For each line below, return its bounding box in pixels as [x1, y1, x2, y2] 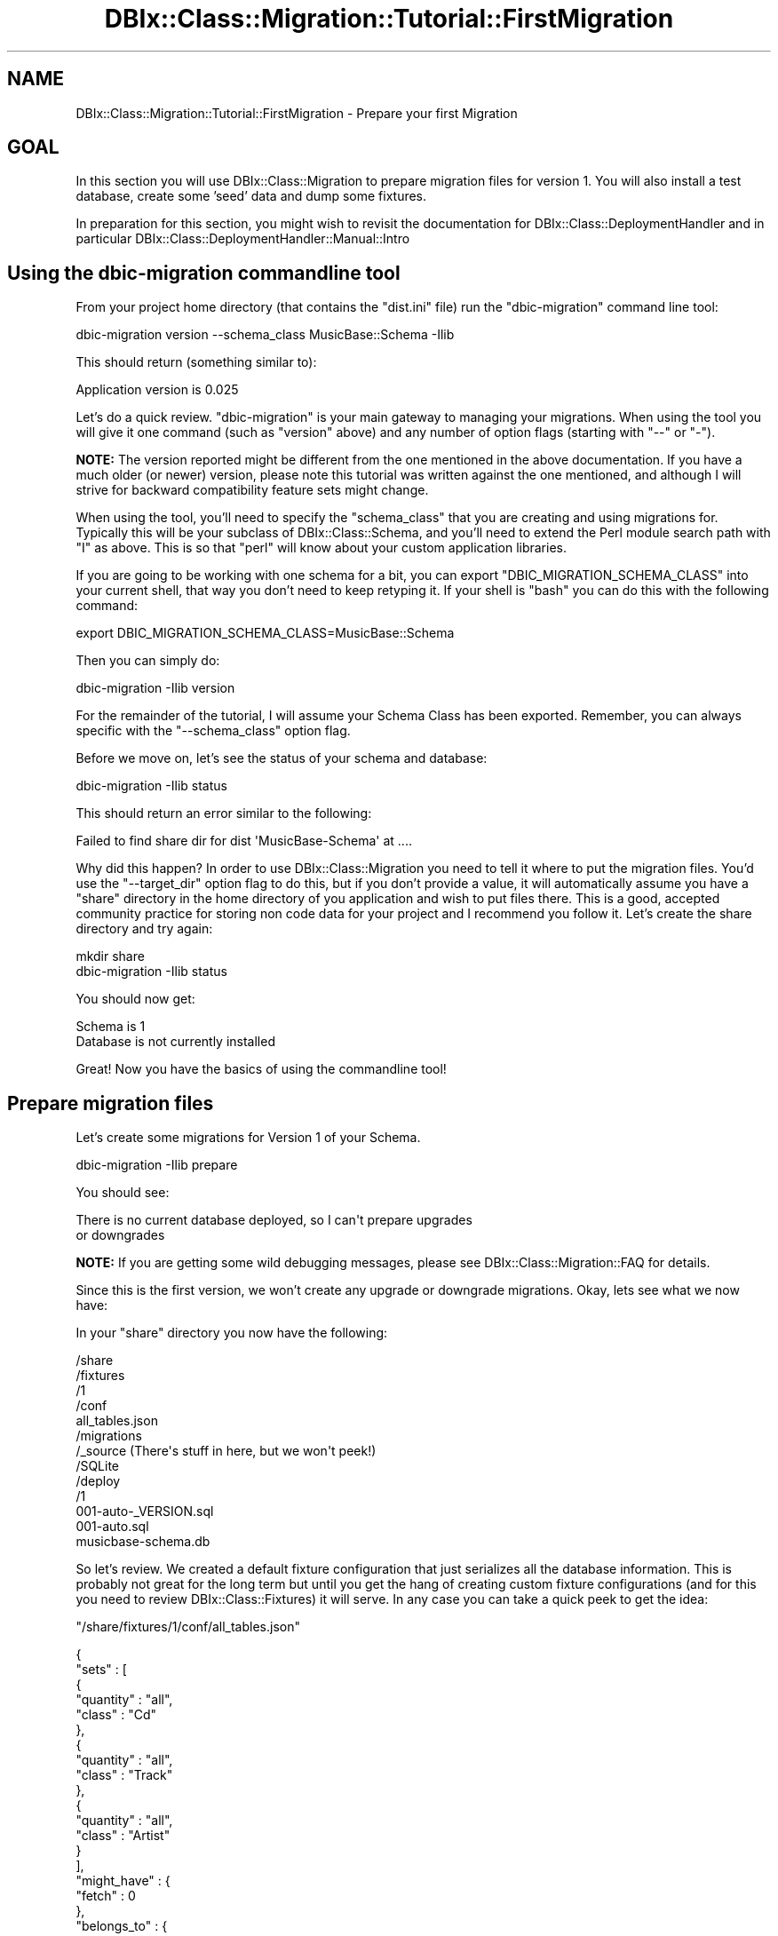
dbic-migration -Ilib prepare [75, 1157, 238, 1173]
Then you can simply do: [75, 653, 220, 669]
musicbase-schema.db [75, 1534, 210, 1550]
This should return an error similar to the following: [75, 805, 372, 821]
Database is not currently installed [75, 1034, 275, 1050]
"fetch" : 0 [75, 1888, 136, 1904]
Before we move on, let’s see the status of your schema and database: [75, 750, 488, 766]
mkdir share [75, 948, 145, 964]
